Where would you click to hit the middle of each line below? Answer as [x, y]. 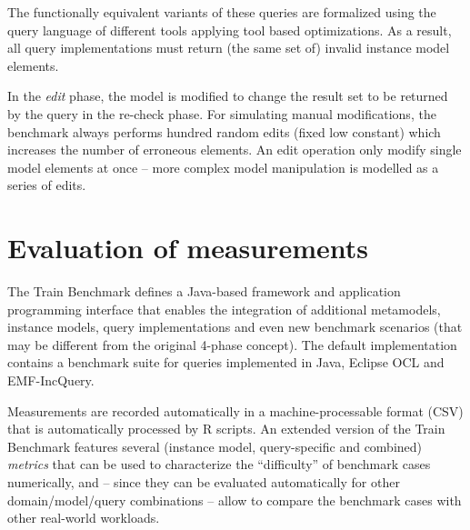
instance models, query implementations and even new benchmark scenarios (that [235, 327]
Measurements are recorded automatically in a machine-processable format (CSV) [235, 410]
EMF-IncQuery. [51, 380]
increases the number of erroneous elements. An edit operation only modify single [235, 150]
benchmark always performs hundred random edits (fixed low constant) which [224, 131]
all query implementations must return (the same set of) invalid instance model [229, 48]
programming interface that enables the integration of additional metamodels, [224, 309]
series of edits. [47, 185]
